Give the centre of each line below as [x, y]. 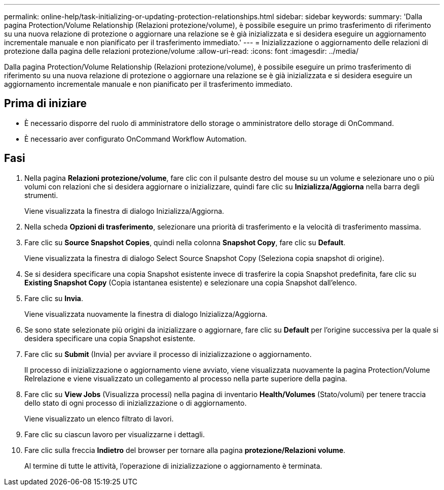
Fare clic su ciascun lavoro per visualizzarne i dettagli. [115, 434]
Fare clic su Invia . [54, 298]
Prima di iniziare [46, 104]
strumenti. [41, 195]
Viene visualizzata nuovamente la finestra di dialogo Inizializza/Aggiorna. [146, 314]
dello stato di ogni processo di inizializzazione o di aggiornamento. [136, 403]
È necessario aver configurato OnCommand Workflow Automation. [136, 139]
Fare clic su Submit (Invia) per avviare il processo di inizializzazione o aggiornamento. [168, 354]
